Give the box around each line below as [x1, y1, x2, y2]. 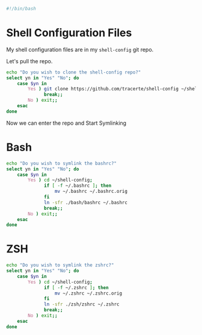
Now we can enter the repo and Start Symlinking [6, 119, 127, 127]
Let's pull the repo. [6, 57, 53, 64]
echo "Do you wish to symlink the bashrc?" [6, 160, 117, 166]
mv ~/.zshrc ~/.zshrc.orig [54, 290, 122, 296]
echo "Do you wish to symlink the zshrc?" [6, 262, 114, 268]
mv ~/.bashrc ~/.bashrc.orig [54, 189, 128, 195]
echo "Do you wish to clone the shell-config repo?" [6, 69, 141, 75]
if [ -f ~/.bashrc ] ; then [44, 183, 112, 189]
